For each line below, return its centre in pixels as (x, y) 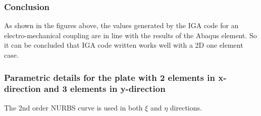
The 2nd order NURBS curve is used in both (73, 107)
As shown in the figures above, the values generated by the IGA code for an (121, 25)
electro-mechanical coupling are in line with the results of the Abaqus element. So (130, 35)
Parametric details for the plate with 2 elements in (110, 77)
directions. (186, 107)
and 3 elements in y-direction (105, 89)
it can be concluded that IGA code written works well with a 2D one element (124, 45)
